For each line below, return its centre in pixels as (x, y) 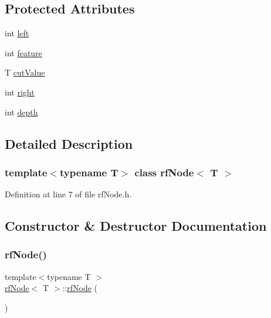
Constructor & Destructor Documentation (136, 226)
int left (17, 33)
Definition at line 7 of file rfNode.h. (68, 194)
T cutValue (25, 72)
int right (20, 92)
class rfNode (164, 172)
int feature (23, 52)
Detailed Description (69, 143)
